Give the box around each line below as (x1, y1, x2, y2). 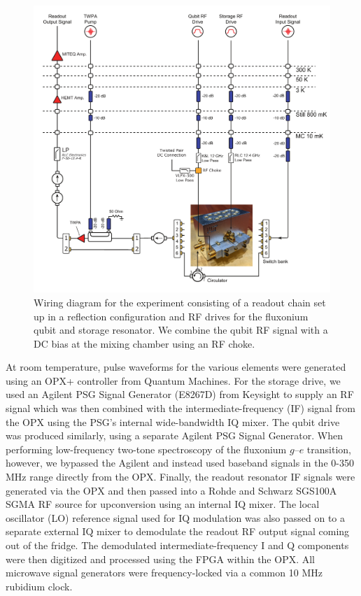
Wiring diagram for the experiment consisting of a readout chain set (34, 295, 326, 309)
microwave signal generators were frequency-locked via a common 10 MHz (6, 565, 323, 580)
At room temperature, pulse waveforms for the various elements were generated (6, 360, 346, 374)
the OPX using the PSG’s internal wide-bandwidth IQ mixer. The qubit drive (6, 414, 340, 429)
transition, (306, 441, 351, 456)
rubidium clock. (6, 579, 73, 593)
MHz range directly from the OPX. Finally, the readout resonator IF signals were (6, 469, 355, 484)
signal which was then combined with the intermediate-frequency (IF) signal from (6, 401, 355, 416)
